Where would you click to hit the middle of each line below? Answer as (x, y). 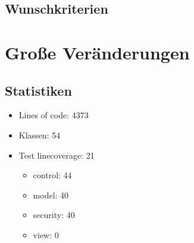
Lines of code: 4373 (54, 115)
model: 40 (51, 195)
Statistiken (38, 90)
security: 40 (54, 215)
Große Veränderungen (97, 52)
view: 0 (46, 234)
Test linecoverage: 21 (57, 155)
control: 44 (52, 175)
